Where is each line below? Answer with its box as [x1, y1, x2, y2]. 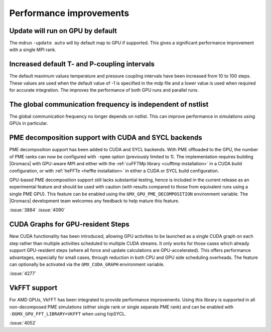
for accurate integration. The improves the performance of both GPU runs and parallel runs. [9, 87, 199, 93]
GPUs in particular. [9, 120, 48, 126]
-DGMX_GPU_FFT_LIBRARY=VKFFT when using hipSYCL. [9, 311, 126, 317]
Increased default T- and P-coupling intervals [9, 60, 155, 69]
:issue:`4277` [9, 270, 37, 276]
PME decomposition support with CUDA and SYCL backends [9, 133, 203, 142]
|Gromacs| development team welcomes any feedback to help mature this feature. [9, 198, 180, 204]
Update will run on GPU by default [9, 27, 117, 35]
